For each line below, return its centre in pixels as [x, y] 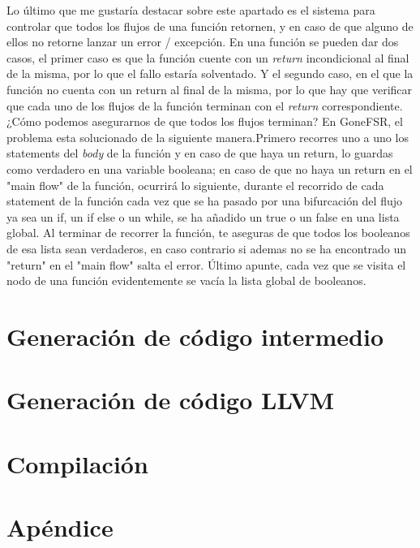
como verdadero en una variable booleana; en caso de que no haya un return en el [210, 168]
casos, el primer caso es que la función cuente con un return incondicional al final [208, 57]
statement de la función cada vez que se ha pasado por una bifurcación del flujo [204, 201]
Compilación [77, 463]
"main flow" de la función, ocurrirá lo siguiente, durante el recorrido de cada [195, 185]
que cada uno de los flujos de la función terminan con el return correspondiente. [205, 105]
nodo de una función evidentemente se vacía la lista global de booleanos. [186, 280]
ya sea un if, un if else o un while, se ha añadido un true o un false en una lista [203, 216]
